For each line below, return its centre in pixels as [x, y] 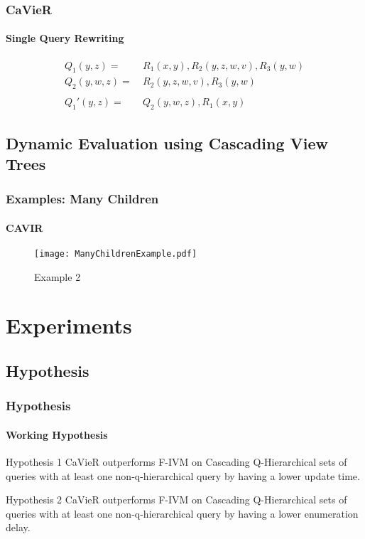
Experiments [69, 325]
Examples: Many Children [82, 199]
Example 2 [58, 276]
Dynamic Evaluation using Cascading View [167, 143]
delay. [18, 527]
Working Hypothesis [57, 434]
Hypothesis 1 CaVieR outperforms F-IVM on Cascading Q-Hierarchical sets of [176, 462]
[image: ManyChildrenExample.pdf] [116, 254]
